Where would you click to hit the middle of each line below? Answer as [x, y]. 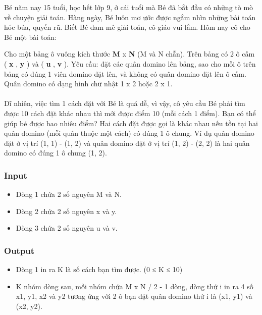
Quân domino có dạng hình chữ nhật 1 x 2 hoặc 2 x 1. [88, 84]
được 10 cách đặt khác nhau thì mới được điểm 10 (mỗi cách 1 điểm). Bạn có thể [130, 113]
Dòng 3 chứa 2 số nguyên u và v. [67, 228]
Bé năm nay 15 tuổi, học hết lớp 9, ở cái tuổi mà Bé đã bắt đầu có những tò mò [129, 7]
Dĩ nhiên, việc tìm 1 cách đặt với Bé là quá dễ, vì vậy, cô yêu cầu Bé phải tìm [125, 103]
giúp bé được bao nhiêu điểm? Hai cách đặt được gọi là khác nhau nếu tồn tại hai [131, 123]
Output [19, 250]
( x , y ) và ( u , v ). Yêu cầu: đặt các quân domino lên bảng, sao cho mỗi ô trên [130, 63]
